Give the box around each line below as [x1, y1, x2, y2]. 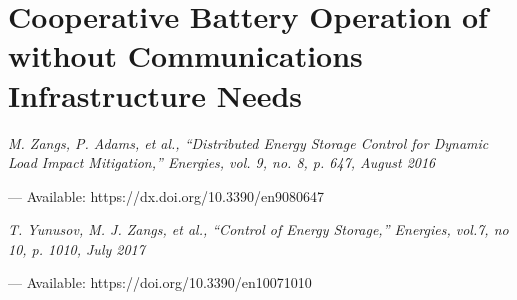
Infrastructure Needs [8, 74, 303, 115]
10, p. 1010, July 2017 [8, 238, 145, 259]
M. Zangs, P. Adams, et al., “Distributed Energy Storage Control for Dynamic [8, 132, 489, 153]
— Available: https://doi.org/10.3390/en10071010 [8, 272, 312, 293]
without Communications [8, 35, 363, 76]
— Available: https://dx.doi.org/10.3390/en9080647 [8, 185, 324, 206]
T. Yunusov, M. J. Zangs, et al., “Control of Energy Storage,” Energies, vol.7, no [8, 219, 509, 240]
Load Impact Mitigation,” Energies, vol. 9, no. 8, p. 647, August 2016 [8, 152, 436, 173]
